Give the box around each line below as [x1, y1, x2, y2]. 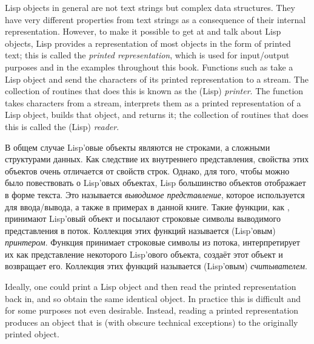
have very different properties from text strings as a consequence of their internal [5, 13, 306, 26]
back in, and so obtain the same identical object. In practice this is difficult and [5, 292, 301, 304]
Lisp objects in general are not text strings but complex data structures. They [5, 1, 295, 13]
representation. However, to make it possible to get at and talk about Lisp [5, 25, 281, 38]
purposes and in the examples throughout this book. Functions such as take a [5, 60, 293, 73]
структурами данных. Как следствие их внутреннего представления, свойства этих [5, 153, 309, 165]
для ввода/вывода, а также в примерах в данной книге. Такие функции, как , [5, 200, 290, 213]
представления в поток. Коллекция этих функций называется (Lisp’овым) [5, 224, 276, 236]
